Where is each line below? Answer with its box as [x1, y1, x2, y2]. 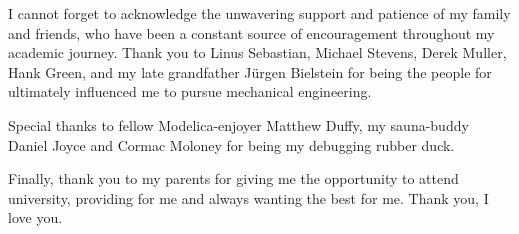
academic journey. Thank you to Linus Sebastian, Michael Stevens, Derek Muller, [8, 42, 507, 63]
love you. [8, 207, 63, 228]
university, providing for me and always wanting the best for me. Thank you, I [8, 187, 489, 208]
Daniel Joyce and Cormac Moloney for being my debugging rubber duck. [8, 134, 455, 155]
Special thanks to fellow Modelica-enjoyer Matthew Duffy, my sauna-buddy [8, 114, 469, 135]
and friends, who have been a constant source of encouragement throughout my [8, 22, 495, 43]
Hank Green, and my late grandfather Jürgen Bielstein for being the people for [8, 61, 492, 82]
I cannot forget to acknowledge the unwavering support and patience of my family [8, 3, 511, 23]
